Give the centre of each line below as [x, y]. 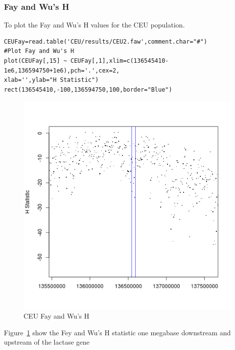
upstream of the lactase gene [47, 342]
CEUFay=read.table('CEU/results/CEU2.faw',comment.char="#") [106, 41]
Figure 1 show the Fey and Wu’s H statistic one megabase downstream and [117, 332]
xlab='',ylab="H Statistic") [51, 80]
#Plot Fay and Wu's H [39, 51]
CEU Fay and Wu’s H [57, 315]
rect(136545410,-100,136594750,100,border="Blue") [88, 89]
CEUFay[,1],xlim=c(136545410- [120, 61]
